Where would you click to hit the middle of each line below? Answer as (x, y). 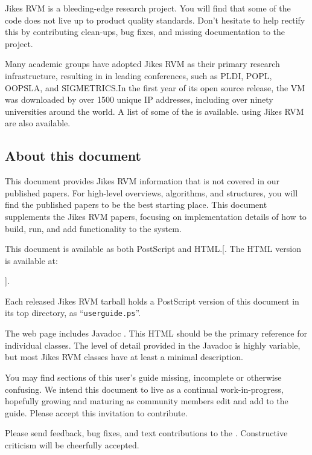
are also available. (38, 123)
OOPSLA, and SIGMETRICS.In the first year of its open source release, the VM (155, 87)
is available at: (31, 260)
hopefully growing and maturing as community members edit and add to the (147, 401)
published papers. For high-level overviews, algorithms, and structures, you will (151, 192)
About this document (73, 156)
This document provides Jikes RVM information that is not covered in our (142, 181)
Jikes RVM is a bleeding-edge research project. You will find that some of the (148, 8)
